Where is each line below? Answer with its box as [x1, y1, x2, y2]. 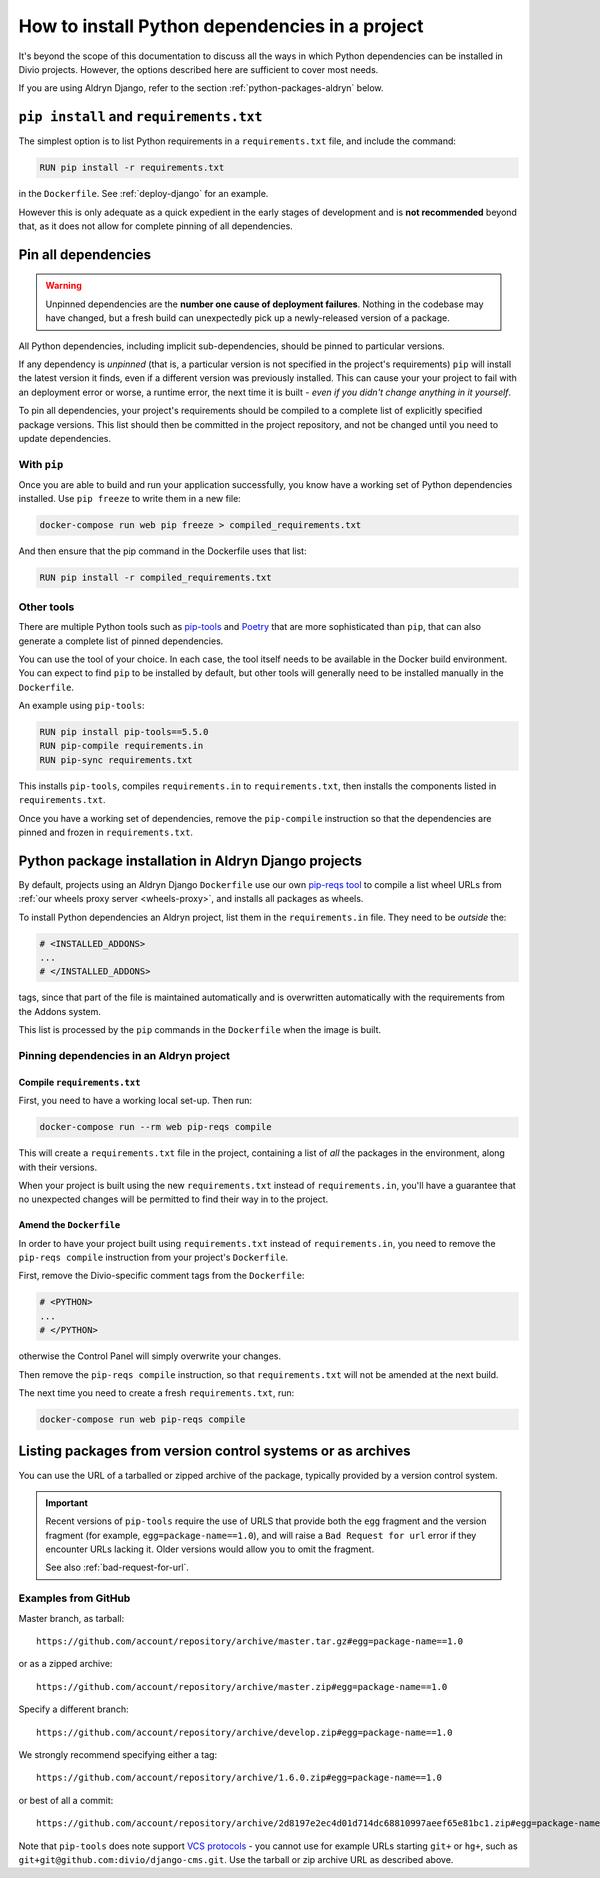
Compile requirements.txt [18, 1076, 141, 1088]
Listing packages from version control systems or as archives [18, 1443, 411, 1460]
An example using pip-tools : [18, 700, 145, 712]
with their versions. [18, 1161, 98, 1173]
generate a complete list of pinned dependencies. [18, 635, 224, 647]
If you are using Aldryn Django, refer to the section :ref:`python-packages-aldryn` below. [18, 82, 384, 94]
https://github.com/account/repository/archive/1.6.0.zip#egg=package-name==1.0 [36, 1772, 443, 1784]
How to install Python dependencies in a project [18, 15, 424, 37]
